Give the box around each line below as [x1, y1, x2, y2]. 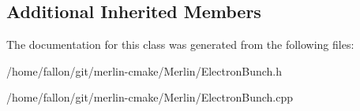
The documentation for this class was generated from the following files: [6, 36, 354, 53]
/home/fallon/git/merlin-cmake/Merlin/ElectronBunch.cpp [6, 89, 293, 105]
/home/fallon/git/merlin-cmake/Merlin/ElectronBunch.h [6, 62, 282, 79]
